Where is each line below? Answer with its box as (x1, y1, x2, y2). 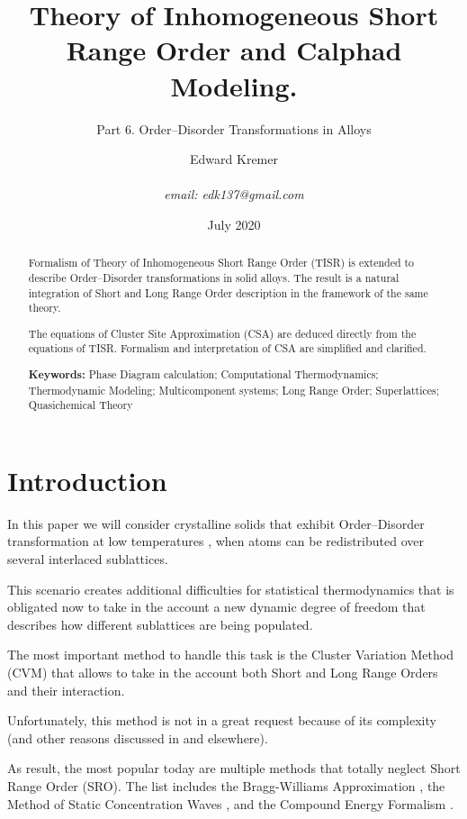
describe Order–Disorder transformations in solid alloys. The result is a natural (28, 269, 400, 285)
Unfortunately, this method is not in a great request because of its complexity (7, 711, 436, 730)
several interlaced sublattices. (7, 550, 168, 569)
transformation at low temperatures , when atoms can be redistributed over (7, 532, 424, 551)
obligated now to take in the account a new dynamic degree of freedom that (7, 597, 426, 616)
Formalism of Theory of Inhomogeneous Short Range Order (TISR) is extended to (28, 255, 415, 270)
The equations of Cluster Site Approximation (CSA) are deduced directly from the (28, 325, 417, 341)
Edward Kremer (190, 150, 278, 168)
